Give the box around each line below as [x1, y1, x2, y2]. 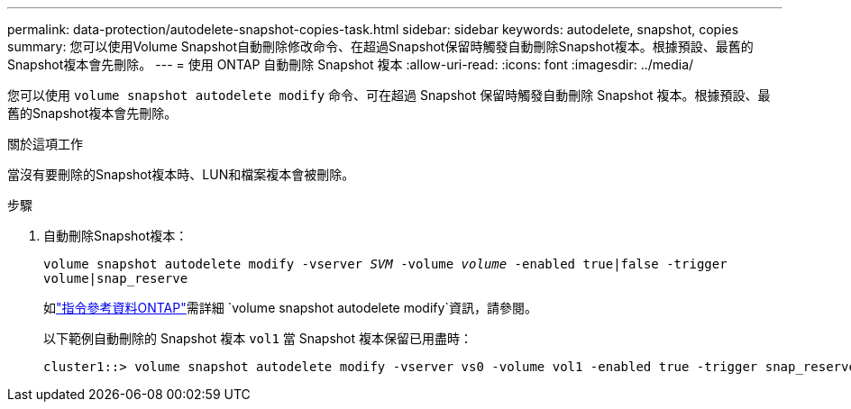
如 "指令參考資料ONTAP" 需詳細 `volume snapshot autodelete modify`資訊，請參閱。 [43, 300, 537, 315]
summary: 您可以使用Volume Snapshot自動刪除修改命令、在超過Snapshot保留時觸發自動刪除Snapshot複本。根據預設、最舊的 [7, 39, 754, 54]
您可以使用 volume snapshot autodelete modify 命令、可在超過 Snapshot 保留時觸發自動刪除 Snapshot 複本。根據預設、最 [7, 87, 771, 103]
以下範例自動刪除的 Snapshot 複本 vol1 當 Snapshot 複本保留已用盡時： [43, 331, 473, 346]
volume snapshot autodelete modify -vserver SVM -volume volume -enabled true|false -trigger [43, 257, 727, 271]
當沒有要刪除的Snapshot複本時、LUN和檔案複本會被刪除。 [7, 167, 355, 182]
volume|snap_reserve [43, 271, 188, 286]
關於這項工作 [7, 136, 83, 151]
